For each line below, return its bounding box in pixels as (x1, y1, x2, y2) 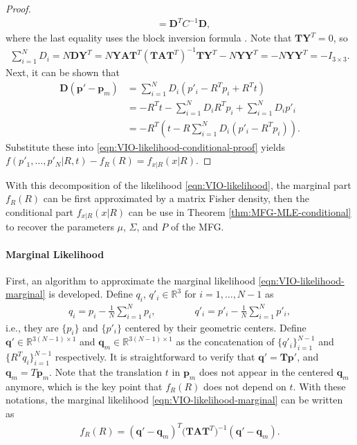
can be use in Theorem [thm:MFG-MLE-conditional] (128, 204, 351, 219)
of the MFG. (170, 219, 224, 234)
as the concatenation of (176, 334, 275, 349)
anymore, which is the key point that (6, 379, 163, 393)
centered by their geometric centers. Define (125, 320, 306, 334)
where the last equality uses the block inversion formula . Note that (6, 30, 292, 45)
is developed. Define (48, 287, 133, 301)
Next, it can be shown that (6, 65, 120, 80)
